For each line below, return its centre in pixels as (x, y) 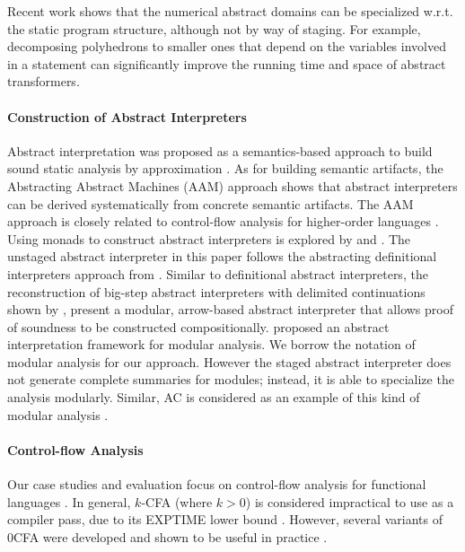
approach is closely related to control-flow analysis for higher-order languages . (223, 221)
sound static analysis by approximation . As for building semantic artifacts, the (225, 168)
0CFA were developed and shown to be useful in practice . (167, 536)
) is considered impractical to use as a (350, 501)
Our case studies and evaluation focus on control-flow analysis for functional (217, 484)
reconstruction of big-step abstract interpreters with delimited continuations (216, 291)
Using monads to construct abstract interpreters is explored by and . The (209, 238)
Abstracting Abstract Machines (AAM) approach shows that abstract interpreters (232, 185)
